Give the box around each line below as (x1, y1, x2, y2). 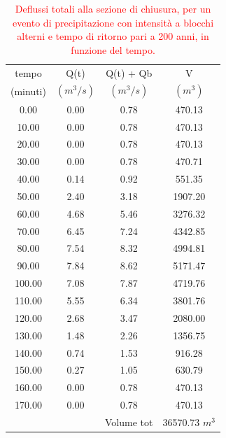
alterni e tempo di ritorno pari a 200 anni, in (17, 29, 209, 43)
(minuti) (10, 83, 46, 98)
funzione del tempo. (71, 42, 155, 57)
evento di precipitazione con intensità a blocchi (12, 15, 214, 29)
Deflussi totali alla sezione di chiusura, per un (15, 1, 211, 15)
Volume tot (105, 414, 153, 429)
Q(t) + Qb (106, 65, 153, 80)
